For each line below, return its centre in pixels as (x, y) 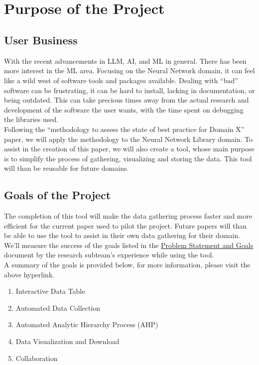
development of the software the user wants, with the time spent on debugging (124, 109)
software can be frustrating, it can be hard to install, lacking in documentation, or (129, 90)
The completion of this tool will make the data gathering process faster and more (128, 216)
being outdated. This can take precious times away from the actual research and (127, 100)
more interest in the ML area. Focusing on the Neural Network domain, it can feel (129, 70)
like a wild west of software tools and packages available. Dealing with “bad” (121, 80)
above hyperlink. (29, 274)
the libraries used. (31, 119)
